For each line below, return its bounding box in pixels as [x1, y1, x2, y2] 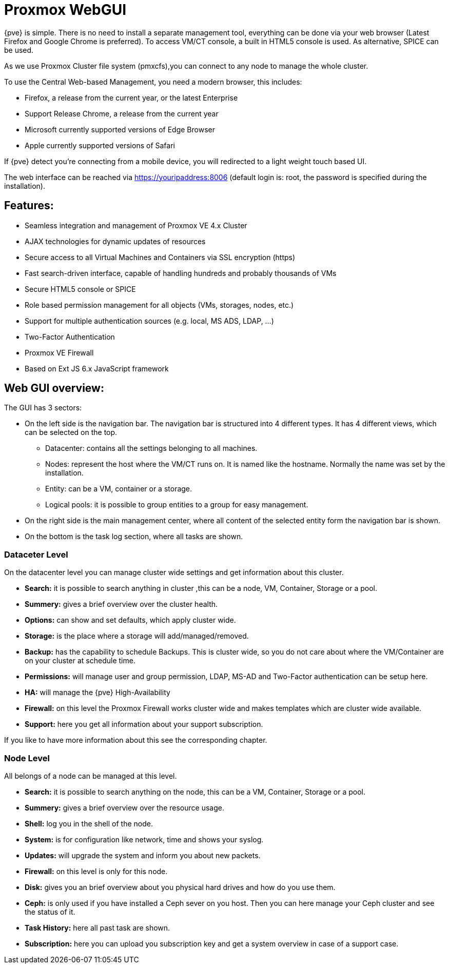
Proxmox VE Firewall [25, 348, 94, 357]
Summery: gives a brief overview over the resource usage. [25, 803, 224, 812]
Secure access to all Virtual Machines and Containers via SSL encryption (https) [25, 252, 296, 262]
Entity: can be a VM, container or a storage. [45, 484, 192, 493]
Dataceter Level [4, 549, 68, 560]
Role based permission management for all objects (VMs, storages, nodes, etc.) [25, 300, 294, 309]
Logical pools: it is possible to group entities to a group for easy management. [45, 500, 308, 509]
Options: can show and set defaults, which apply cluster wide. [25, 616, 236, 625]
